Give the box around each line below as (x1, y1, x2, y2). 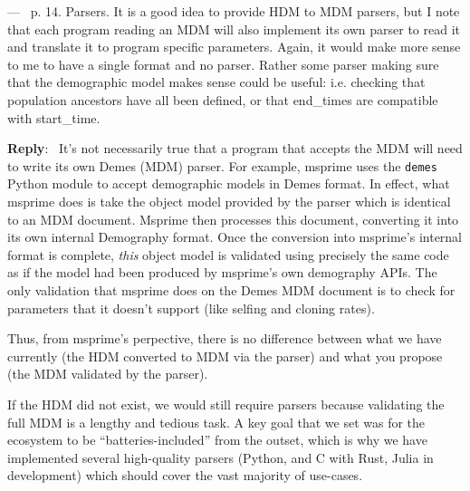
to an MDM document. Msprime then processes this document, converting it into (7, 209, 459, 228)
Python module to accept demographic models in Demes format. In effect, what (7, 174, 450, 193)
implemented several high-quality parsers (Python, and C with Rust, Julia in (7, 448, 434, 467)
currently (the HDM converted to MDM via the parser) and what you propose (7, 346, 443, 365)
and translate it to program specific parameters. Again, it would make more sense (7, 37, 461, 56)
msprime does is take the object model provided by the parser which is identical (7, 192, 451, 210)
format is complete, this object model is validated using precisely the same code (7, 245, 449, 264)
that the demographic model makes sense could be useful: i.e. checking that (7, 72, 426, 91)
